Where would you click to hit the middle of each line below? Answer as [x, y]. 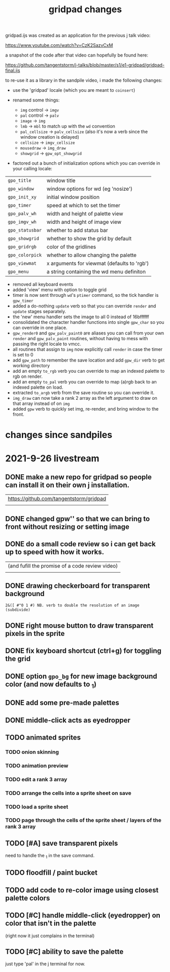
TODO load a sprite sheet [37, 807]
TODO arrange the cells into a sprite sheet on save [69, 793]
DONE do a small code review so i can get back [80, 544]
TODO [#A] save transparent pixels [62, 843]
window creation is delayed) [50, 137]
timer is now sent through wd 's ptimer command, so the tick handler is [86, 295]
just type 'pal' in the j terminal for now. [45, 964]
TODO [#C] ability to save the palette [64, 952]
